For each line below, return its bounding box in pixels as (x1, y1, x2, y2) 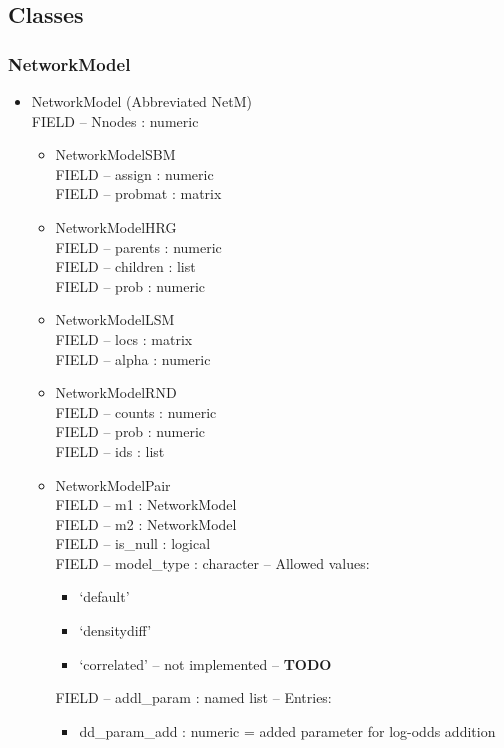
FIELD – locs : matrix (55, 328, 193, 349)
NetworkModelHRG (55, 216, 177, 237)
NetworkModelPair (55, 474, 171, 495)
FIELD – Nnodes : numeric (31, 110, 199, 131)
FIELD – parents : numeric (55, 236, 222, 257)
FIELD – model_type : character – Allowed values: (55, 552, 370, 573)
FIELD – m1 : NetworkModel (55, 494, 237, 515)
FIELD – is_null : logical (55, 533, 211, 554)
